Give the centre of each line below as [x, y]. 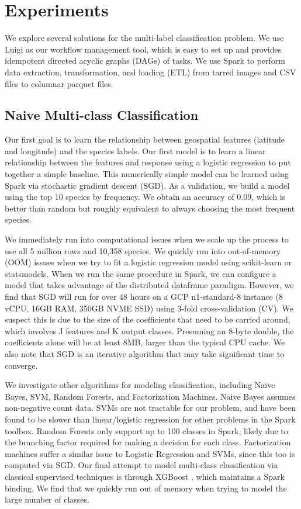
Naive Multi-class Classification [102, 115]
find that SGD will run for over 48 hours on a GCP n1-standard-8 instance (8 [144, 297]
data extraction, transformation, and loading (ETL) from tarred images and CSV [150, 72]
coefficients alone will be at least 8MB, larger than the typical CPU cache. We [145, 342]
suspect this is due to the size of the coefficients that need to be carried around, [148, 319]
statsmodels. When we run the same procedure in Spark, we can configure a [141, 273]
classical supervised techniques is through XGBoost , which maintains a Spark [145, 476]
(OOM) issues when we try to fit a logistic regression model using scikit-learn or [148, 262]
